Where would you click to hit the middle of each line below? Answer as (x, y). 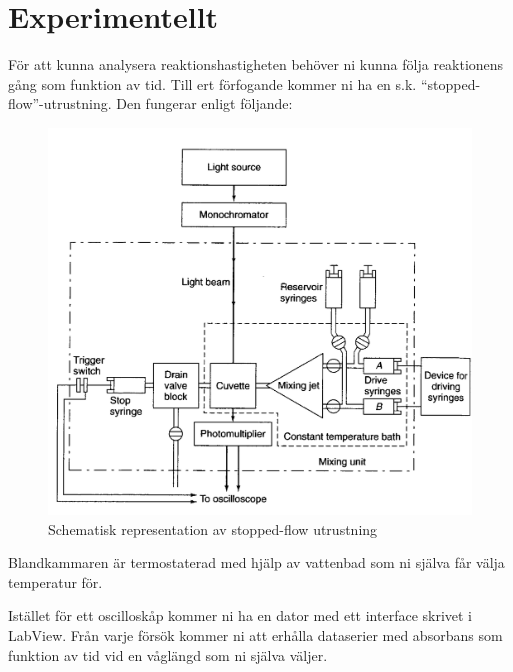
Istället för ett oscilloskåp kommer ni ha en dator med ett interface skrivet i (240, 615)
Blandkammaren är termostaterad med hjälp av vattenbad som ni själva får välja (256, 562)
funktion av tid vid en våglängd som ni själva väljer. (168, 654)
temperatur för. (55, 581)
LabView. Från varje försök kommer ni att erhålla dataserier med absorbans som (255, 635)
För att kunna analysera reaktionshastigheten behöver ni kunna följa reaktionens (256, 64)
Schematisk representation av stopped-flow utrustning (213, 528)
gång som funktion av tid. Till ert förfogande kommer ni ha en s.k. (212, 83)
